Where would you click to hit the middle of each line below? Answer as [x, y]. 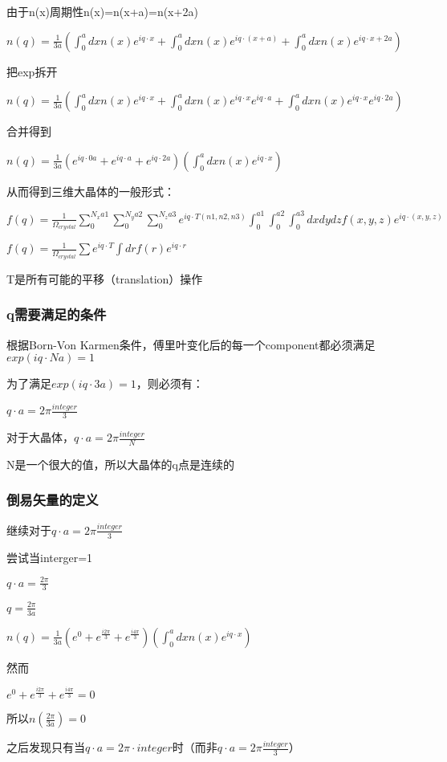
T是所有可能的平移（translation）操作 [105, 278]
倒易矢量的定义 [53, 500]
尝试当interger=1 [50, 557]
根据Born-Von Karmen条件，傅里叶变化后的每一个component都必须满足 [191, 344]
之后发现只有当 [46, 747]
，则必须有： [170, 383]
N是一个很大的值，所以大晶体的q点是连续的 [120, 464]
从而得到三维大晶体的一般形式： [91, 191]
